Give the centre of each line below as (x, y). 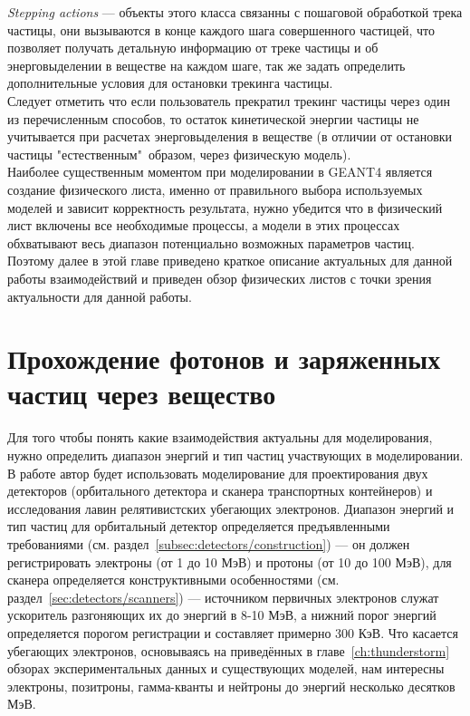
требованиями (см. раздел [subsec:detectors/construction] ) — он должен (209, 543)
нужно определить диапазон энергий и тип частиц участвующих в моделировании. (235, 455)
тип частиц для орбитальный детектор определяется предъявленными (199, 526)
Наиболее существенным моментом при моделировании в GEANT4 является (220, 172)
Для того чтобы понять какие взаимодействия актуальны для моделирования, (220, 437)
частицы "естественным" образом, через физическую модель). (179, 154)
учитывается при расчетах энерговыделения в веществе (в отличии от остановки (230, 136)
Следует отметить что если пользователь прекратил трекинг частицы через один (229, 100)
